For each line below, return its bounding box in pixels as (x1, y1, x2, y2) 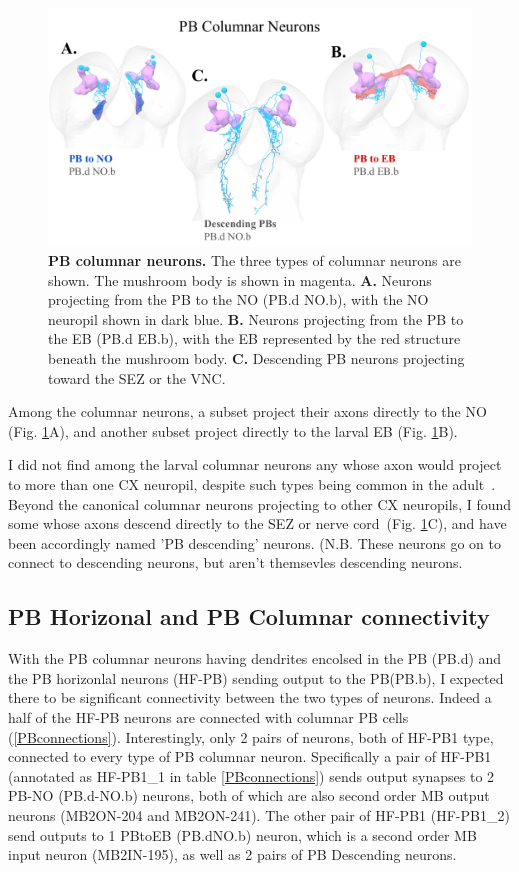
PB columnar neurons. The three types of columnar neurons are (48, 250, 461, 271)
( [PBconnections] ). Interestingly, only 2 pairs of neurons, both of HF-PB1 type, (8, 726, 494, 747)
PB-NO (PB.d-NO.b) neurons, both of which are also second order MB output (8, 785, 490, 806)
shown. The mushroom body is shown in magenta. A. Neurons (48, 269, 432, 290)
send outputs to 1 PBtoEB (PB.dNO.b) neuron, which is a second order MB (8, 824, 477, 845)
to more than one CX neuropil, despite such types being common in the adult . (8, 474, 496, 495)
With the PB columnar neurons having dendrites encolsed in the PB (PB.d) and (8, 648, 502, 669)
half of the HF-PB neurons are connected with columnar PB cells (8, 706, 409, 727)
